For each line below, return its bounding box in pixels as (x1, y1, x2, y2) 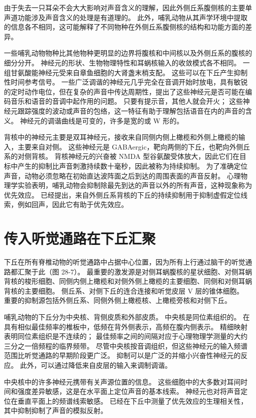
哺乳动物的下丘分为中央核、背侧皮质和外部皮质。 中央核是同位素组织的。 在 (4, 311, 250, 322)
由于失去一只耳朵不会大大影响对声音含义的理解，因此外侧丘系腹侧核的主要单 (4, 2, 252, 12)
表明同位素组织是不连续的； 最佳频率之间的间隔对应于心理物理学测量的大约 (4, 331, 248, 341)
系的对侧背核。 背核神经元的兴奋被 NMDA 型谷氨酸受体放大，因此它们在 (4, 151, 240, 161)
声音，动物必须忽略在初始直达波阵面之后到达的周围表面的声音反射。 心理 (4, 170, 241, 180)
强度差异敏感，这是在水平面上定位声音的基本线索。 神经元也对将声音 (17, 386, 241, 396)
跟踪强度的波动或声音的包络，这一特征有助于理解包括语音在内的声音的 (17, 105, 245, 116)
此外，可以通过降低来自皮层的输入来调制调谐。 (20, 359, 172, 370)
